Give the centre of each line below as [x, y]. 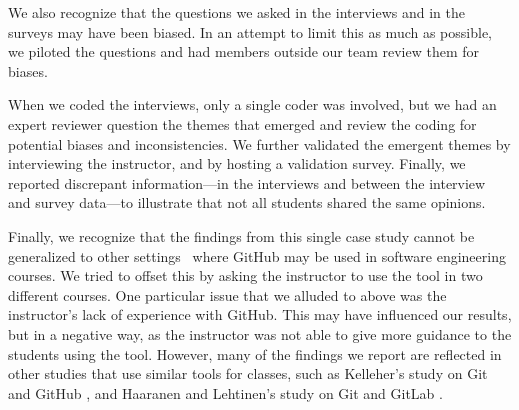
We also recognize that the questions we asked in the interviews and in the [236, 12]
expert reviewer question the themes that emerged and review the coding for [242, 123]
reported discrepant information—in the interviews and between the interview [247, 182]
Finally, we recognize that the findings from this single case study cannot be [241, 235]
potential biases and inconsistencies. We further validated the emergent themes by [259, 143]
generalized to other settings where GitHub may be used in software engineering [257, 255]
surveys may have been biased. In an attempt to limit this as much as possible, [250, 31]
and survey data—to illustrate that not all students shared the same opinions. [247, 202]
